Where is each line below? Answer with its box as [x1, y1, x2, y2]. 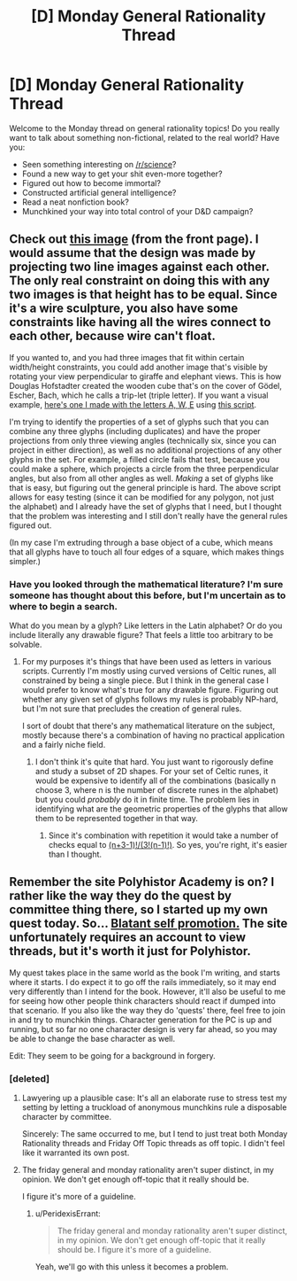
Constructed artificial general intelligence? [21, 187, 177, 198]
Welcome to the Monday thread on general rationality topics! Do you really [9, 122, 280, 134]
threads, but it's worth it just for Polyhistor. [9, 943, 252, 959]
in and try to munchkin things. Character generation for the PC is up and [9, 1014, 272, 1025]
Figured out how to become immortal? [21, 177, 162, 188]
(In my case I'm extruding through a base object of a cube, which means [9, 537, 274, 547]
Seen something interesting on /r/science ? [21, 159, 177, 169]
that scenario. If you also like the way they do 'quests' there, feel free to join [9, 1005, 286, 1015]
